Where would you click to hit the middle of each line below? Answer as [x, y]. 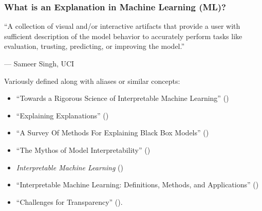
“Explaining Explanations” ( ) [62, 115]
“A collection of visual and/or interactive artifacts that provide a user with [122, 26]
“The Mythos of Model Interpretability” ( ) [83, 150]
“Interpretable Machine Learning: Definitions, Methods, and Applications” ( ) [137, 184]
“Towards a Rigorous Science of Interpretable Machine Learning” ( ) [123, 98]
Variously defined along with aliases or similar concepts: [92, 81]
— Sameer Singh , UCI [39, 63]
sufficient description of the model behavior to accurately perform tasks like [123, 36]
